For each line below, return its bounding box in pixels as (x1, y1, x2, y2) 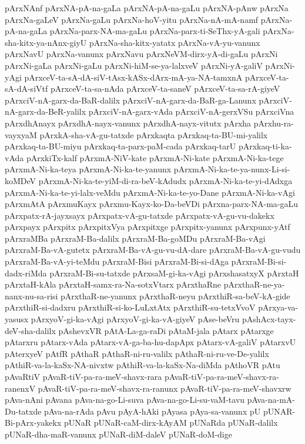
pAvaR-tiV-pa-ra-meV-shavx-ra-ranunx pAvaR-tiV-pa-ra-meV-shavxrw (38, 382, 291, 394)
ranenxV (5, 382, 36, 394)
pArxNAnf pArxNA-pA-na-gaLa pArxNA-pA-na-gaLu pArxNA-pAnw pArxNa (5, 2, 289, 14)
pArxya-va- (258, 301, 299, 313)
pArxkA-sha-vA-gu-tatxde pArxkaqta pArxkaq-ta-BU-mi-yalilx (39, 128, 268, 141)
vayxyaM (5, 128, 37, 141)
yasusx (5, 313, 29, 325)
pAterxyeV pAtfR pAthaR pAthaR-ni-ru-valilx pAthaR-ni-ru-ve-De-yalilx (5, 347, 269, 359)
